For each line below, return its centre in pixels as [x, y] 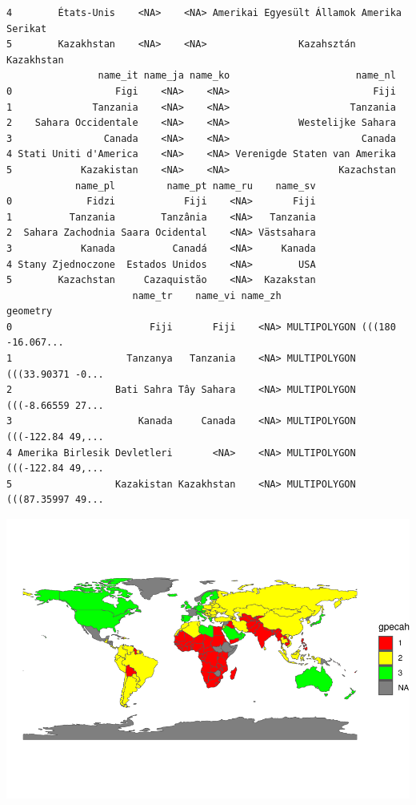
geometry [30, 311]
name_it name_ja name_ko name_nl [247, 76]
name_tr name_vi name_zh [207, 295]
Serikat [27, 28]
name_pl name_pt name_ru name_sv [195, 186]
